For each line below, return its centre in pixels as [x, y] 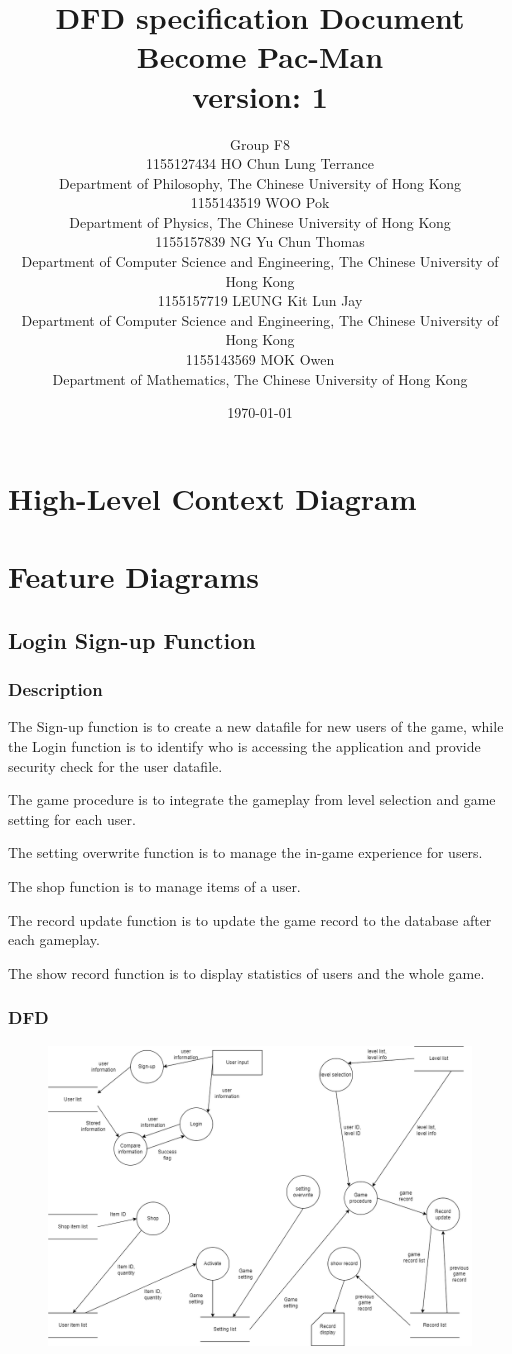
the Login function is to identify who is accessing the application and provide [244, 745]
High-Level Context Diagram [212, 497]
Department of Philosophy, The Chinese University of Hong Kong [260, 182]
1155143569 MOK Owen [260, 359]
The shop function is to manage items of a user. [154, 885]
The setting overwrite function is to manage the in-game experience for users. [245, 852]
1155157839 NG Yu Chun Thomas [260, 241]
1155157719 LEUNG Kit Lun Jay [260, 300]
